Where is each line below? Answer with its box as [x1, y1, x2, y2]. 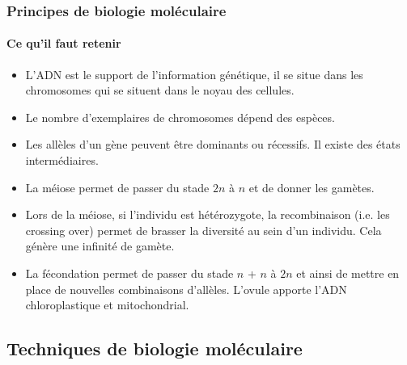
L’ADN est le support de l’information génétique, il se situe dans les [25, 65, 363, 82]
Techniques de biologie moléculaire [6, 336, 303, 361]
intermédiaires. [25, 152, 99, 169]
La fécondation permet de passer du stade [25, 264, 234, 281]
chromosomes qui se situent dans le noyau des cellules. [25, 82, 295, 99]
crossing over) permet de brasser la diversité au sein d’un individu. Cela [25, 221, 382, 238]
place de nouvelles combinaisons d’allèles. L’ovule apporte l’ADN [25, 280, 347, 297]
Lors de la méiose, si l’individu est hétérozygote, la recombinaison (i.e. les [25, 206, 390, 223]
